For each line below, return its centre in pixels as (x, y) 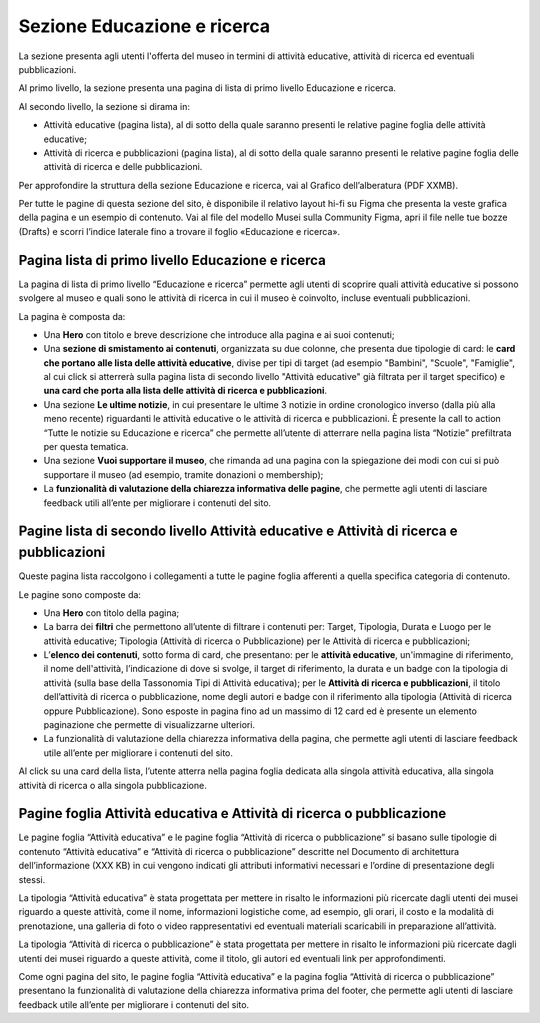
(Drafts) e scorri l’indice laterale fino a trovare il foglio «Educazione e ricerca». (179, 231)
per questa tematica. (86, 447)
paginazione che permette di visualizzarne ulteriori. (149, 725)
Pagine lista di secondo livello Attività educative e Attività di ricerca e (238, 531)
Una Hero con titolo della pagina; (111, 612)
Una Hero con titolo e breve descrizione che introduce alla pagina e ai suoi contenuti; (219, 334)
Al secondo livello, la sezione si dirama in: (104, 106)
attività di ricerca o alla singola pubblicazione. (112, 785)
